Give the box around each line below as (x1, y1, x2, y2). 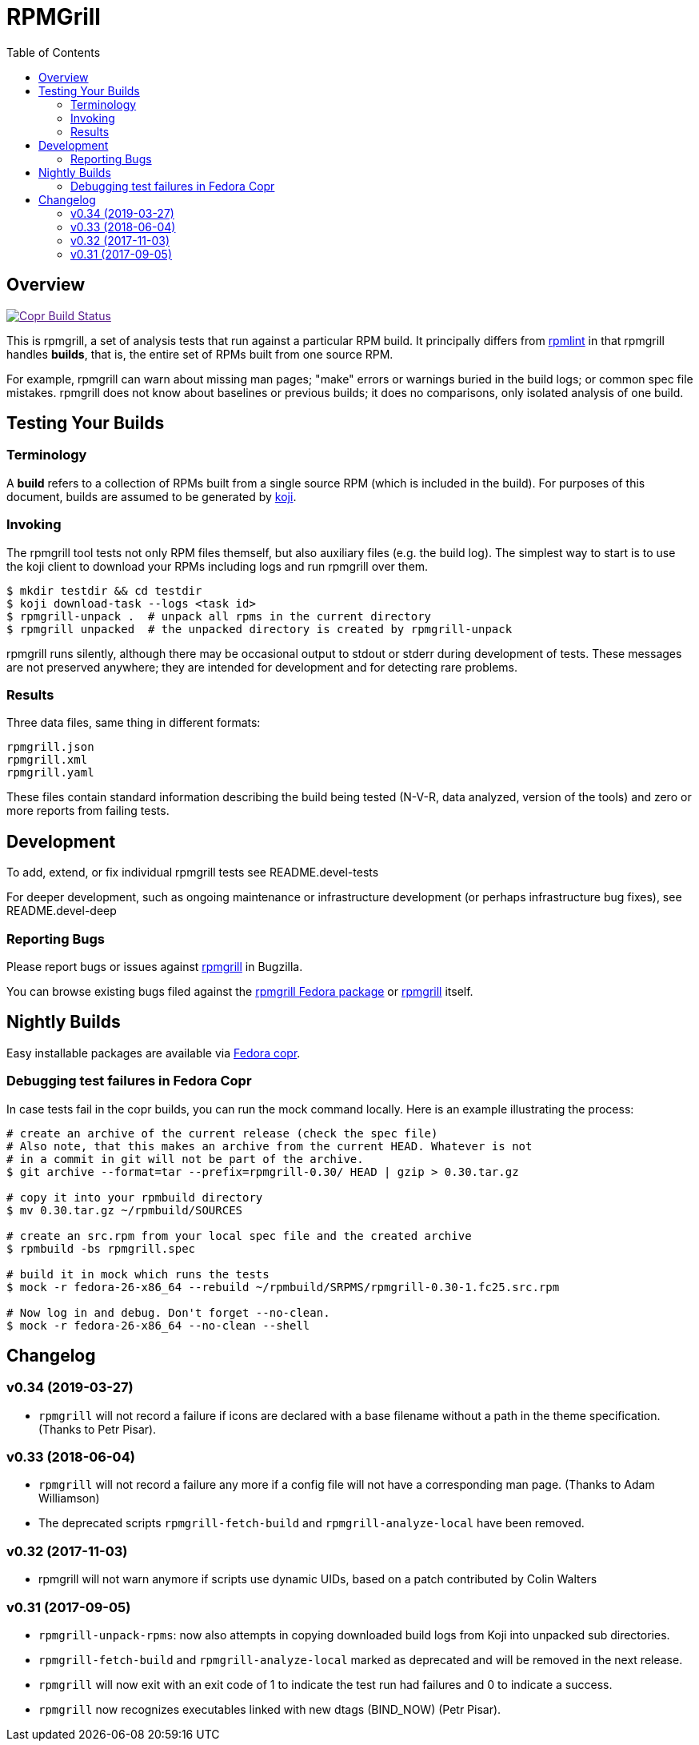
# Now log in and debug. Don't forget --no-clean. (6, 1306, 330, 1319)
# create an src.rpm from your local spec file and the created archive (6, 1229, 472, 1242)
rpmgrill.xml (6, 753, 88, 767)
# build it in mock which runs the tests (6, 1267, 270, 1281)
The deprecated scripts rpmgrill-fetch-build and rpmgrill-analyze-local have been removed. (38, 1516, 585, 1530)
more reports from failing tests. (6, 804, 170, 818)
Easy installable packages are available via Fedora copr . (6, 1045, 301, 1060)
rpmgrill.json (6, 740, 94, 754)
